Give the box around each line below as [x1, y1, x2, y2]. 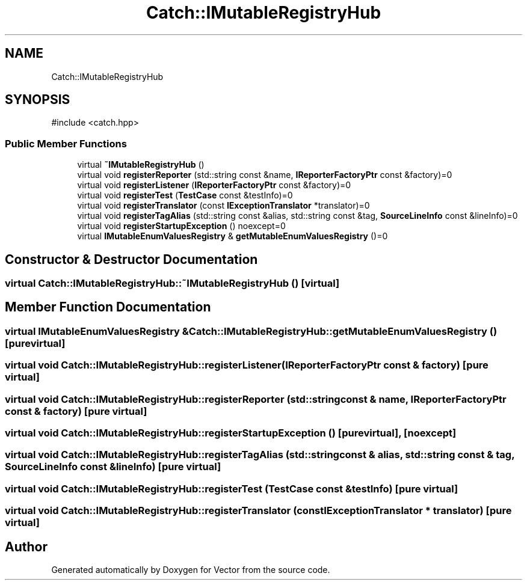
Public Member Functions [5, 137, 127, 150]
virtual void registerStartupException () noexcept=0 [77, 221, 286, 231]
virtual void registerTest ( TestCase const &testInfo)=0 [77, 190, 293, 201]
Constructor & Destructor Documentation [5, 251, 258, 267]
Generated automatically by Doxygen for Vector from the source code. [51, 564, 330, 575]
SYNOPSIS [5, 92, 70, 108]
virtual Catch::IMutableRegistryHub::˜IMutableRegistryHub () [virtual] [5, 277, 340, 290]
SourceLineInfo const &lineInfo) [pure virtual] [5, 461, 221, 473]
